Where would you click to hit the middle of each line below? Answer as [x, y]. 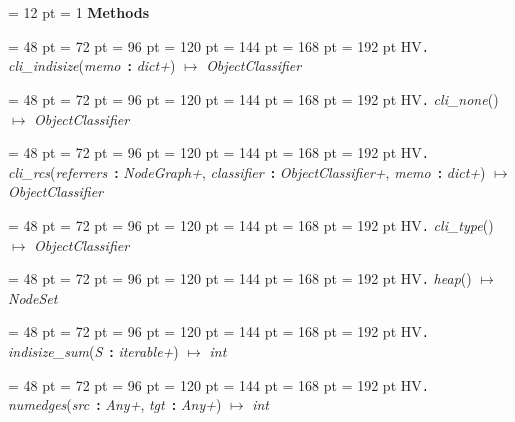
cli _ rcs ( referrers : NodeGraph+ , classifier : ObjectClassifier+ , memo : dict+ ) [247, 171]
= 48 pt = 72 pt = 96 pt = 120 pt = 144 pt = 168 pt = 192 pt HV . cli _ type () [251, 224]
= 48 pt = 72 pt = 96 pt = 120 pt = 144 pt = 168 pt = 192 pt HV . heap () [240, 278]
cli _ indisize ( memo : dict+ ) [92, 65]
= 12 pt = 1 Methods [78, 12]
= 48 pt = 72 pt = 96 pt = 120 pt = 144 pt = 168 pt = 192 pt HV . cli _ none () [253, 98]
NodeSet [33, 297]
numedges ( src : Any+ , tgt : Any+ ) [115, 404]
